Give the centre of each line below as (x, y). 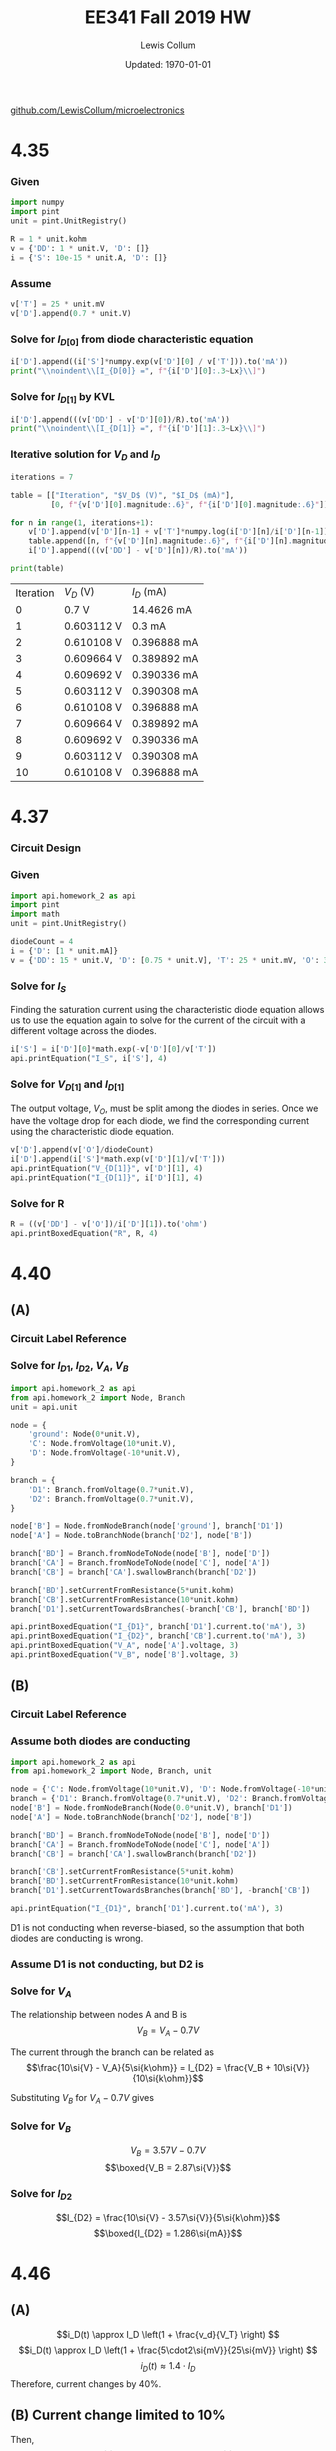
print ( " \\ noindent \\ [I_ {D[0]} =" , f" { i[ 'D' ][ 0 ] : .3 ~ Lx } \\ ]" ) (138, 371)
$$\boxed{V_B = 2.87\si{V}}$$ (168, 2168)
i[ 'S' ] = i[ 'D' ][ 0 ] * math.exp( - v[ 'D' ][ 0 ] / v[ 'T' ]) (113, 1049)
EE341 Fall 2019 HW (168, 17)
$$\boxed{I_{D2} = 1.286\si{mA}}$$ (168, 2233)
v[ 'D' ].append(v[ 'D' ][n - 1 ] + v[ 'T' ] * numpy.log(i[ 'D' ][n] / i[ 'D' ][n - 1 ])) (180, 532)
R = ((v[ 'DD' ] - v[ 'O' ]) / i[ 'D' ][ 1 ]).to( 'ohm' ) (109, 1224)
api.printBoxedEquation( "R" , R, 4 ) (84, 1233)
